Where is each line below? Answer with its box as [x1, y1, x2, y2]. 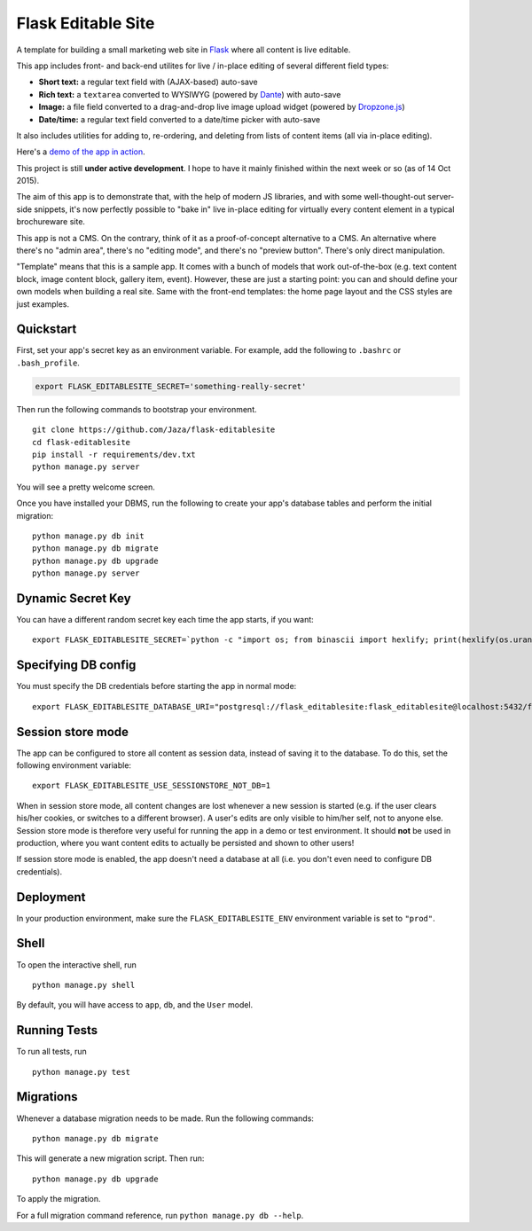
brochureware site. [16, 216, 86, 227]
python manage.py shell [32, 980, 136, 990]
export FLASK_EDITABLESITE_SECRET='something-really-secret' [35, 381, 307, 391]
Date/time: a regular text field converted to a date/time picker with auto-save [38, 114, 321, 124]
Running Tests [16, 1023, 98, 1038]
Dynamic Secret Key [16, 591, 132, 606]
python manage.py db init [32, 530, 145, 541]
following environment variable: [16, 760, 132, 771]
